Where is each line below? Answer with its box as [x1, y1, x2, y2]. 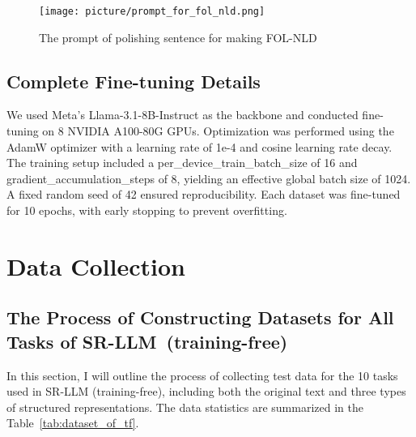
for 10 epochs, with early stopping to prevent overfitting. [6, 202, 287, 219]
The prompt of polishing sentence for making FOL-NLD [39, 28, 317, 45]
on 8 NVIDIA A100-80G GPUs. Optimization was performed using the [42, 122, 394, 139]
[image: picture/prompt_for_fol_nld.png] [39, 6, 265, 17]
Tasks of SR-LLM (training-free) [6, 328, 288, 353]
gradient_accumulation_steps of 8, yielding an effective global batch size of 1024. [6, 169, 411, 186]
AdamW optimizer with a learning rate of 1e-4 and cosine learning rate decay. [6, 138, 393, 155]
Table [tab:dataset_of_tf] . [6, 414, 139, 431]
